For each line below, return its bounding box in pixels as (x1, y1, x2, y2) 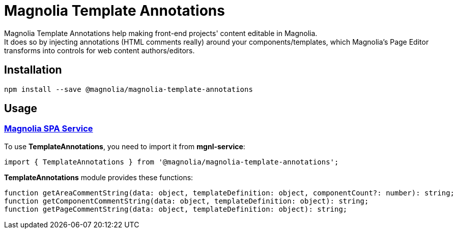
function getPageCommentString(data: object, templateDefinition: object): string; (4, 205, 348, 213)
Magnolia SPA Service (4, 123, 93, 134)
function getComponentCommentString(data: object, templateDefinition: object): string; (4, 196, 369, 205)
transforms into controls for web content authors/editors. (4, 46, 195, 55)
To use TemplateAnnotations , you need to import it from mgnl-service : (4, 142, 245, 151)
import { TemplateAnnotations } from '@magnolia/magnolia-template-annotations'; (4, 157, 339, 166)
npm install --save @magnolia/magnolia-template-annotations (4, 85, 253, 93)
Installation (4, 63, 62, 77)
